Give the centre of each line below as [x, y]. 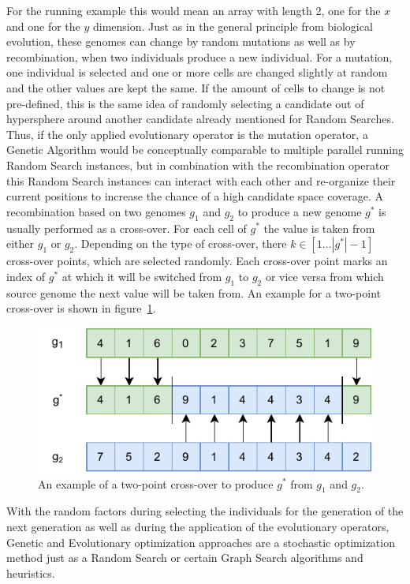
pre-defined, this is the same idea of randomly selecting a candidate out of [185, 103]
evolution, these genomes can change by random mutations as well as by [181, 41]
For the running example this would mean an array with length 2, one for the [194, 10]
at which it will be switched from [142, 276]
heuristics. [31, 573]
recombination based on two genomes [96, 211]
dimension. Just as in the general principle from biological [233, 26]
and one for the [43, 26]
